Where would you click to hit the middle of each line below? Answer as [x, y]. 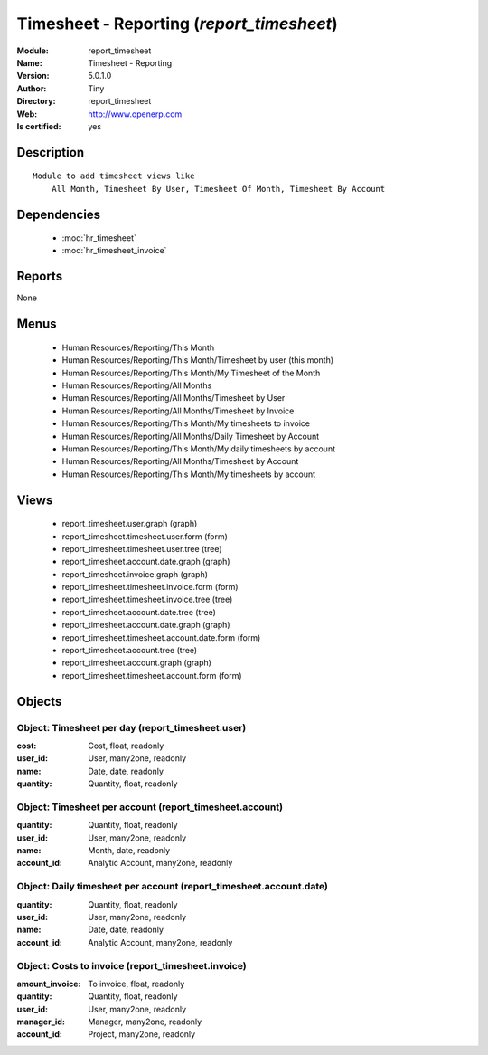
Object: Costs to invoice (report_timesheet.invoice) [132, 965]
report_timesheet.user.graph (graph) [130, 524]
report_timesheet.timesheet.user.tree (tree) [142, 548]
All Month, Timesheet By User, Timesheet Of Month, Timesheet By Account [218, 189]
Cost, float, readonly [126, 746]
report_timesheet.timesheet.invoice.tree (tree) [147, 599]
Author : [32, 88]
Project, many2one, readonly [142, 1034]
